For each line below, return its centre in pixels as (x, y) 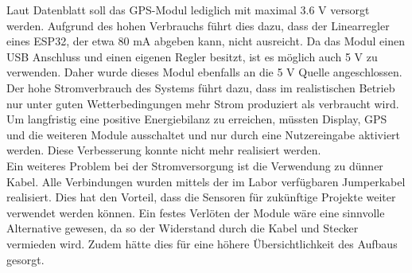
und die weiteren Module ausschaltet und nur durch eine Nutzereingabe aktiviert (204, 134)
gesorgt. (25, 259)
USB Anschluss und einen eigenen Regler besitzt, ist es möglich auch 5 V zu (192, 56)
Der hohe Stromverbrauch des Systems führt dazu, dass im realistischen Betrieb (201, 87)
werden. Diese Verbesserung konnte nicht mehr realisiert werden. (164, 150)
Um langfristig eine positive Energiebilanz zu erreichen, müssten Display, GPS (197, 119)
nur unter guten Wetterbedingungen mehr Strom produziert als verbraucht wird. (203, 103)
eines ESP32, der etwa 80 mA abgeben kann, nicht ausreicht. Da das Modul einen (206, 41)
